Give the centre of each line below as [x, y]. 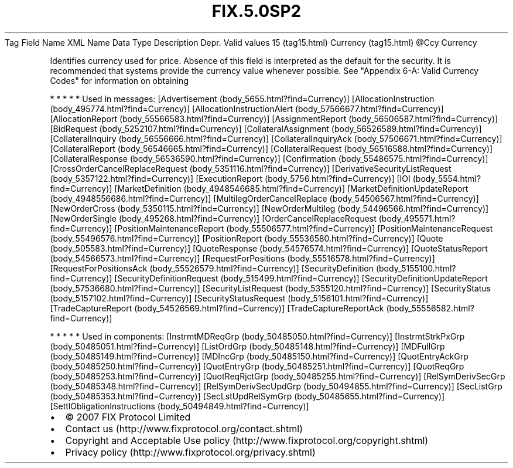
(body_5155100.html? [416, 268]
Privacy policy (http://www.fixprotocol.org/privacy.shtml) [190, 452]
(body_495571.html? [417, 218]
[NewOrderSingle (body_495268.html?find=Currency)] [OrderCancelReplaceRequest [213, 218]
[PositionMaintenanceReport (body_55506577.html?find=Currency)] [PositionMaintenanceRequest [304, 228]
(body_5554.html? [447, 178]
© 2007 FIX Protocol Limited [128, 417]
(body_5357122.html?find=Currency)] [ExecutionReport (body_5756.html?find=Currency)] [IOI [230, 178]
